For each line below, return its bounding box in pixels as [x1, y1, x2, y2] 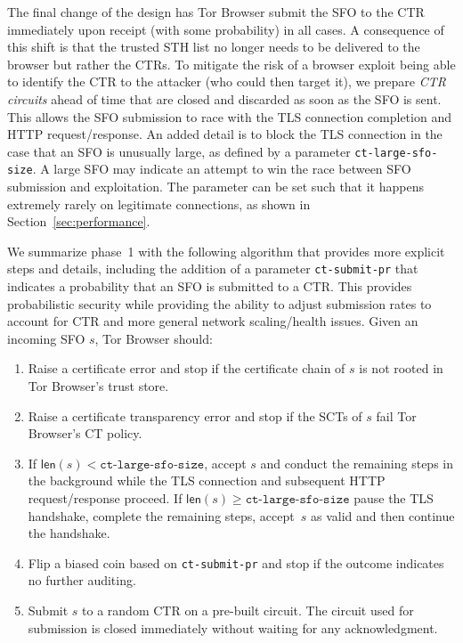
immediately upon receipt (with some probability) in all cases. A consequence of [7, 20, 444, 38]
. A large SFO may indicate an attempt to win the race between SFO [32, 159, 411, 178]
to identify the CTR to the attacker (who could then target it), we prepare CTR [7, 72, 446, 91]
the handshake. [28, 524, 110, 542]
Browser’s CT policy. [28, 424, 142, 443]
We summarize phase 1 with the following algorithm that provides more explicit [7, 241, 445, 260]
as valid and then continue [310, 506, 455, 525]
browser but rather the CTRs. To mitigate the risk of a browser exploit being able [7, 54, 456, 73]
